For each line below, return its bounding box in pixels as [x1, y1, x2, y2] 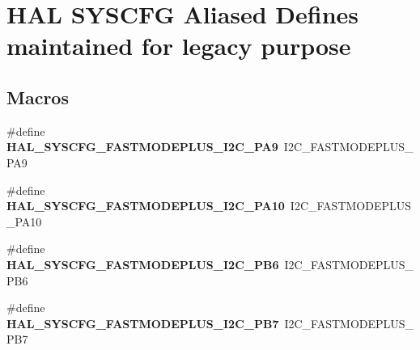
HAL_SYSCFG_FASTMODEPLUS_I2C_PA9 [6, 138, 278, 155]
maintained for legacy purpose [6, 29, 351, 62]
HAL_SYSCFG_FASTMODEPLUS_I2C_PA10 [6, 197, 285, 214]
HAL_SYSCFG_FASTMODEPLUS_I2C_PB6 [6, 255, 279, 272]
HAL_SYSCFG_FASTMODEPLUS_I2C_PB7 [6, 314, 279, 331]
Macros [6, 84, 69, 109]
